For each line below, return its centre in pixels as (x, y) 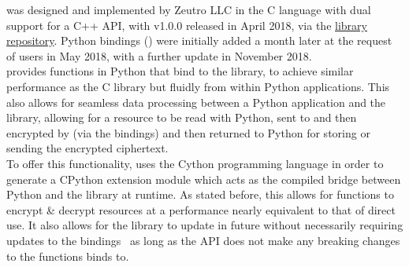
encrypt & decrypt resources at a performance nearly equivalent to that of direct (201, 209)
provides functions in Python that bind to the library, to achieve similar (180, 71)
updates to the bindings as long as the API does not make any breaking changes (203, 240)
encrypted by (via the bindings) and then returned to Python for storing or (188, 132)
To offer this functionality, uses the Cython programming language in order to (195, 163)
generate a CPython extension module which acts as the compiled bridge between (204, 179)
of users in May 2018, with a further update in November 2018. (159, 55)
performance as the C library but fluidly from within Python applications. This (198, 86)
